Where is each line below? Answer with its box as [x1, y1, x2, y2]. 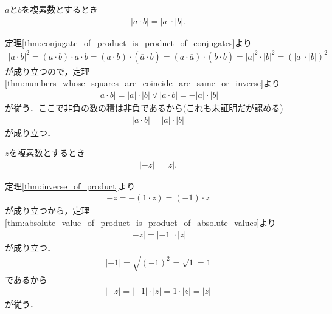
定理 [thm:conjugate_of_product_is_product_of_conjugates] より [5, 36, 252, 49]
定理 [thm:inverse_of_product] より [5, 179, 136, 192]
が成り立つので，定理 [5, 64, 90, 77]
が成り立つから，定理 [5, 204, 90, 217]
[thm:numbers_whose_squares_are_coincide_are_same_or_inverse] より [5, 77, 280, 89]
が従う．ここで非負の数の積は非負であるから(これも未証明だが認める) [5, 101, 283, 114]
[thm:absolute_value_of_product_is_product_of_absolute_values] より [5, 216, 276, 229]
